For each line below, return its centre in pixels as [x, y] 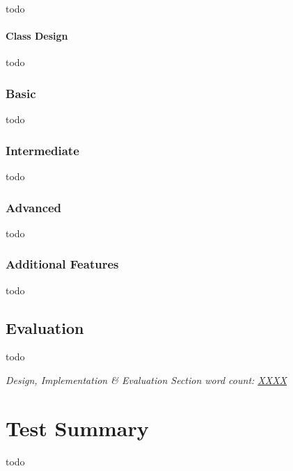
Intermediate [42, 150]
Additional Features [62, 264]
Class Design [37, 36]
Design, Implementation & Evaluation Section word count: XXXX [146, 380]
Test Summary [77, 428]
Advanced [34, 207]
